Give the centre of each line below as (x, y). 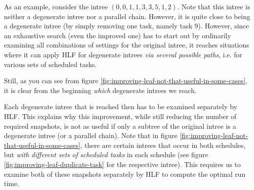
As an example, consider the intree (56, 6)
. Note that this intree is (214, 6)
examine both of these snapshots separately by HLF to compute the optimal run (125, 174)
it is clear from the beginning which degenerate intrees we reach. (100, 90)
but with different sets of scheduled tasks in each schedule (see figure (106, 154)
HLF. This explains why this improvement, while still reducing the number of (120, 116)
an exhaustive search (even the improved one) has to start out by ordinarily (118, 35)
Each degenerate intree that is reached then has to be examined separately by (121, 107)
